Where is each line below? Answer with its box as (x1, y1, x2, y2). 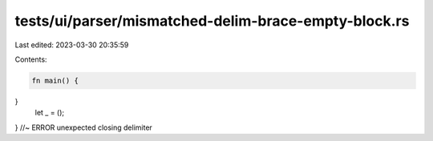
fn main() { (31, 76, 79, 85)
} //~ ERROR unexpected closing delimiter (14, 123, 152, 132)
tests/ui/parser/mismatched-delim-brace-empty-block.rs (14, 12, 410, 30)
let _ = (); (34, 108, 65, 118)
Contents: (14, 54, 47, 64)
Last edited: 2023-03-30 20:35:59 (14, 40, 129, 50)
